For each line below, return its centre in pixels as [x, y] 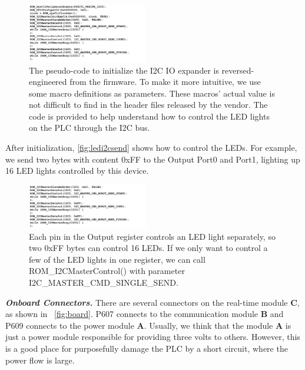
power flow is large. [40, 360]
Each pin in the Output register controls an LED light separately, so [152, 236]
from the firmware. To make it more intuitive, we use [165, 82]
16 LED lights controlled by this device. [77, 171]
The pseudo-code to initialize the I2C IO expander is [124, 70]
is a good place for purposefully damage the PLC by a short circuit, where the [147, 348]
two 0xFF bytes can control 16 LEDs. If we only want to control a [148, 248]
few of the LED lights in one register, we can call [117, 259]
